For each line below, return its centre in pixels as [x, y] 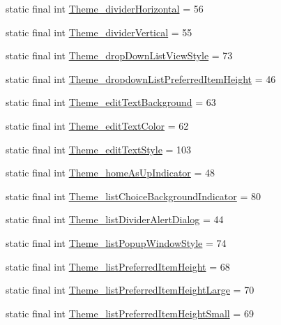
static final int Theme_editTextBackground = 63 [111, 102]
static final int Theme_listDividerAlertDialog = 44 [115, 219]
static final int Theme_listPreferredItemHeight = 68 [118, 266]
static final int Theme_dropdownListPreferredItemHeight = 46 [141, 78]
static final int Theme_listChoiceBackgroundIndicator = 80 [134, 196]
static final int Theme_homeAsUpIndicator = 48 [111, 173]
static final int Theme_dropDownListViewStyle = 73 [119, 55]
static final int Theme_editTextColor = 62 [97, 125]
